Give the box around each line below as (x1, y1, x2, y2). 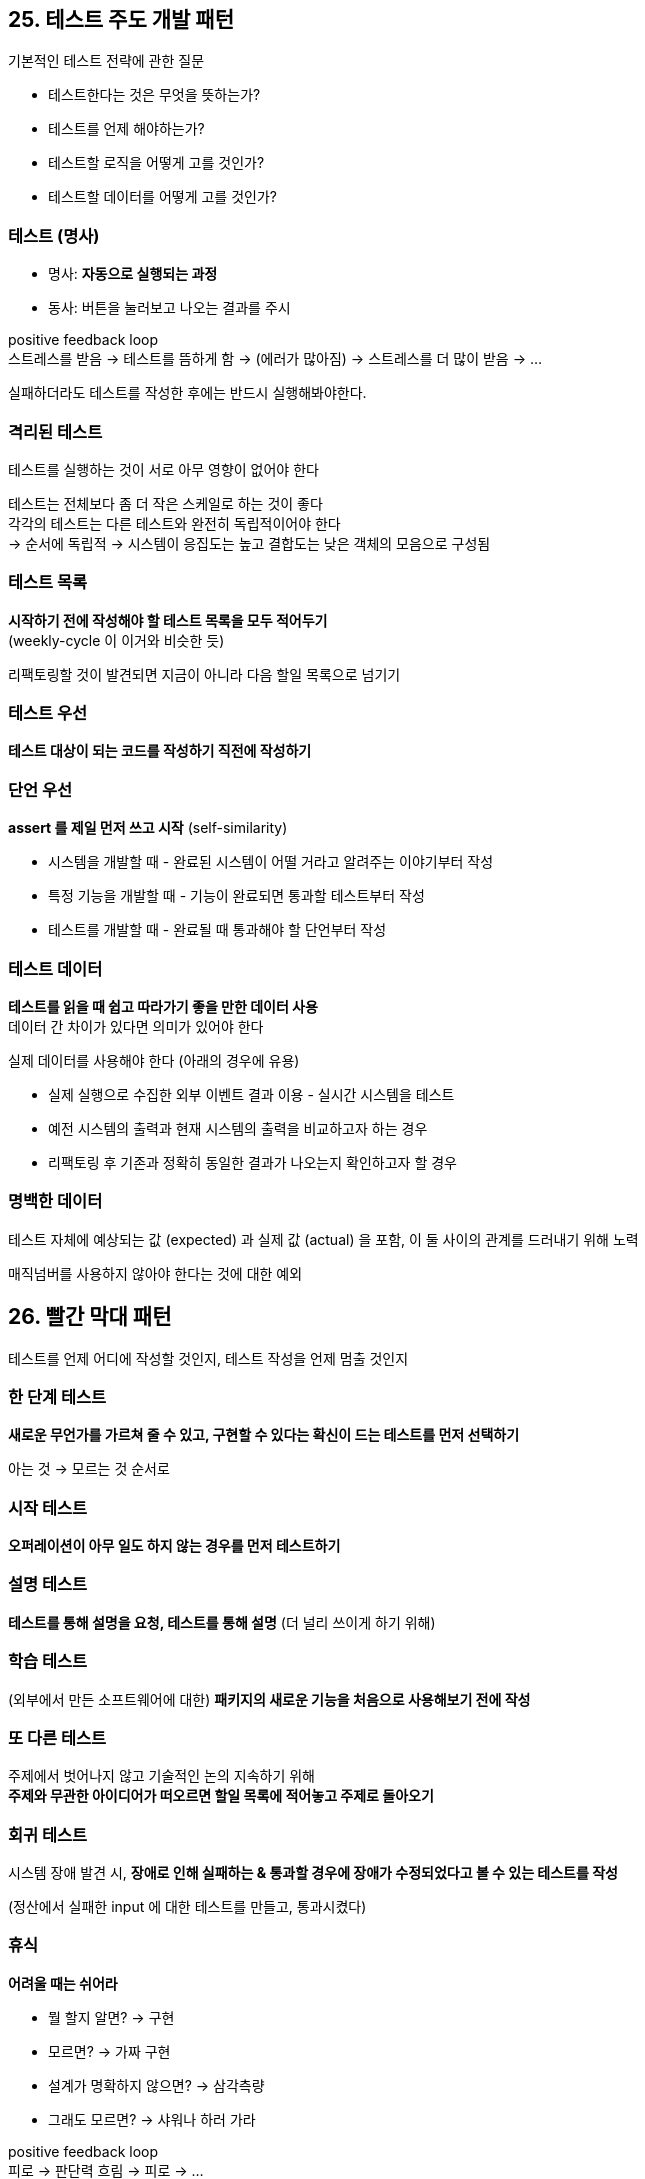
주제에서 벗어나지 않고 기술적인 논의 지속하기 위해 (8, 1767, 315, 1785)
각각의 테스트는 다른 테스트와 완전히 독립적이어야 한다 (8, 514, 341, 532)
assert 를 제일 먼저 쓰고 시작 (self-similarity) (8, 819, 288, 837)
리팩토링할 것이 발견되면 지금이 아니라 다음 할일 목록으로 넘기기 (8, 665, 401, 683)
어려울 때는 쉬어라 (8, 1974, 118, 1992)
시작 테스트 (8, 1497, 88, 1518)
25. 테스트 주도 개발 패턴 (8, 7, 234, 32)
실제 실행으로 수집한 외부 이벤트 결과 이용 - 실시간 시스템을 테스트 (48, 1085, 455, 1103)
